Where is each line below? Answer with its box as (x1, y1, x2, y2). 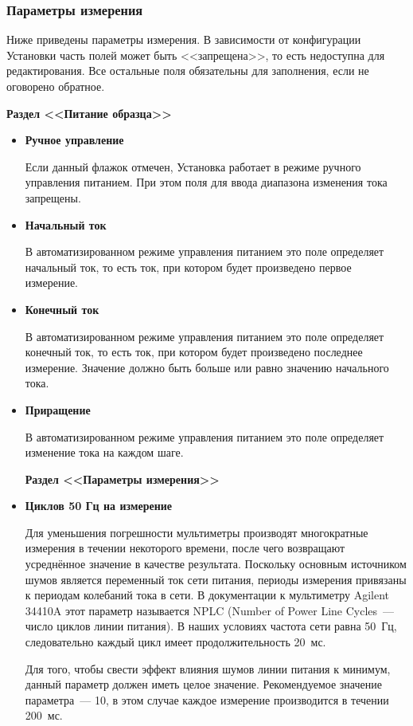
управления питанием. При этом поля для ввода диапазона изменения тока (25, 174, 388, 190)
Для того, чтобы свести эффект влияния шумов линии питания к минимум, (25, 660, 391, 677)
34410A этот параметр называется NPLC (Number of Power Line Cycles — (25, 602, 395, 618)
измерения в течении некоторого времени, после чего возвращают (25, 540, 345, 556)
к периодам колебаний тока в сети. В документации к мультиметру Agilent (25, 587, 390, 603)
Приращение (25, 401, 91, 418)
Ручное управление (25, 131, 124, 148)
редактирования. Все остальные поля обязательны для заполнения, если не (6, 62, 369, 79)
